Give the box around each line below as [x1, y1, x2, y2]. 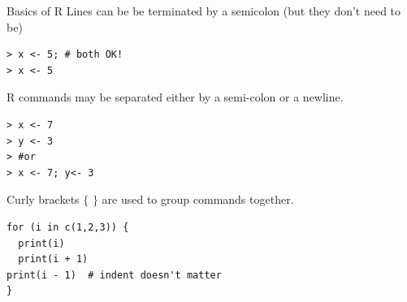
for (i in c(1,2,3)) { [6, 221, 129, 233]
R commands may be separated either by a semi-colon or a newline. [6, 88, 344, 106]
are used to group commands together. [102, 191, 294, 208]
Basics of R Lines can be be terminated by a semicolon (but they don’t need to [6, 2, 401, 19]
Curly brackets [6, 191, 80, 208]
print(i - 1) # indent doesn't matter [6, 269, 222, 281]
